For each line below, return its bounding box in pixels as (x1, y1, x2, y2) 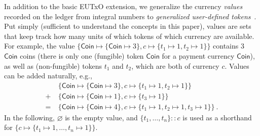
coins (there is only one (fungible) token (20, 50, 144, 61)
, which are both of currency (131, 60, 219, 71)
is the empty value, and (65, 112, 138, 122)
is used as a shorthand (182, 112, 252, 122)
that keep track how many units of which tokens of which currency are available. (4, 30, 254, 41)
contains (213, 40, 239, 51)
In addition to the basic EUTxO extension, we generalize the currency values (4, 1, 243, 11)
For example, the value (4, 40, 75, 51)
